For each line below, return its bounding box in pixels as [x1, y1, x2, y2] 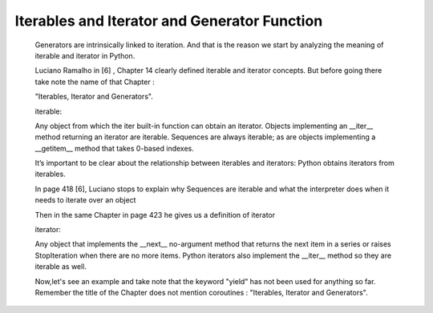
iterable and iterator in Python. [34, 50, 136, 60]
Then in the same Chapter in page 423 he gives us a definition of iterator [34, 210, 276, 219]
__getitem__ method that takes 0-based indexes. [34, 143, 194, 153]
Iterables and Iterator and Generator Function [14, 12, 323, 30]
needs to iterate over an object [34, 195, 136, 205]
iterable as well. [34, 262, 87, 271]
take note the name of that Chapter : [34, 77, 156, 86]
